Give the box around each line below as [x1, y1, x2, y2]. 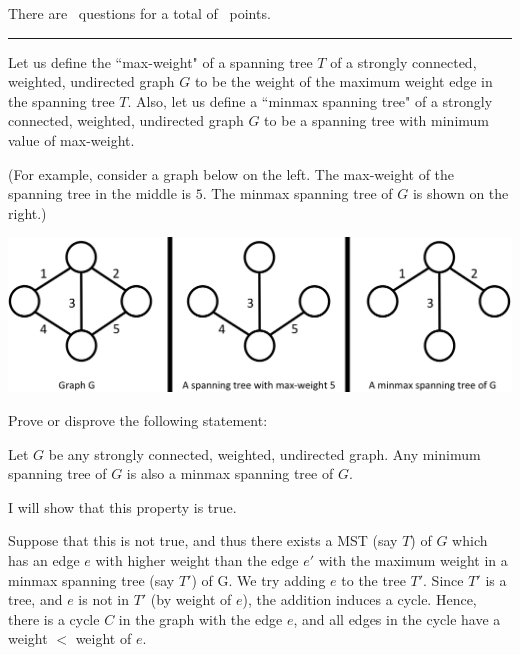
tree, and [8, 589, 63, 610]
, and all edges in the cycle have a [293, 608, 501, 629]
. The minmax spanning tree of [202, 183, 393, 204]
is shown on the [412, 183, 509, 204]
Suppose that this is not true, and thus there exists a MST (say [8, 530, 398, 551]
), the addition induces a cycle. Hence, [242, 589, 477, 610]
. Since [423, 569, 464, 590]
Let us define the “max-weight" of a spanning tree [8, 51, 313, 72]
